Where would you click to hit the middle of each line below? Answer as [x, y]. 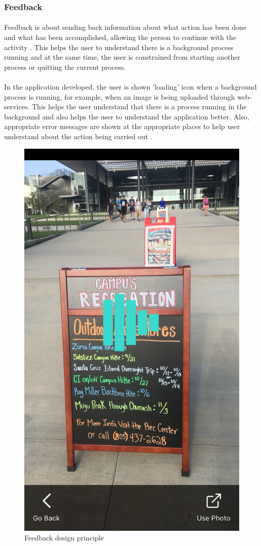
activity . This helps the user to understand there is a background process [119, 47]
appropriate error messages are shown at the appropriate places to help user [122, 126]
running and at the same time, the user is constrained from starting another [122, 57]
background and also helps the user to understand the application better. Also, [127, 116]
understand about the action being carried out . [78, 136]
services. [17, 107]
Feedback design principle [64, 538]
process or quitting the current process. [65, 67]
